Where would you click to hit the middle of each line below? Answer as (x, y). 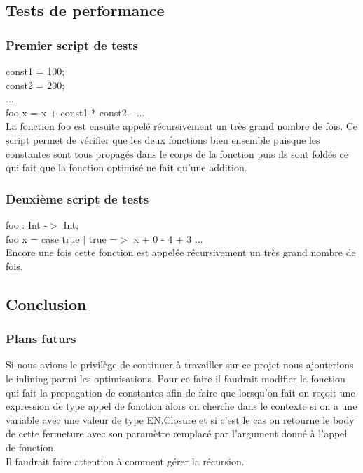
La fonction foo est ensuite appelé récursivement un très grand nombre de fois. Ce (182, 126)
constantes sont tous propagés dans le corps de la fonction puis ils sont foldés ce (177, 153)
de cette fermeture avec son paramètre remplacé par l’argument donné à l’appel (177, 433)
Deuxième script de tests (77, 198)
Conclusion (46, 304)
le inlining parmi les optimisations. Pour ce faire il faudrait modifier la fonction (176, 378)
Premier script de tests (72, 45)
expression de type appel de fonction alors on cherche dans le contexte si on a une (181, 406)
